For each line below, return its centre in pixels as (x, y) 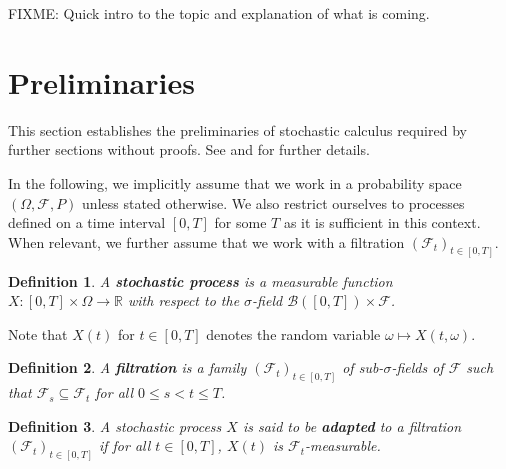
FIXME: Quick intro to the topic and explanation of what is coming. (219, 13)
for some (240, 222)
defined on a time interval (87, 222)
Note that (38, 333)
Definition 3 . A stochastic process (115, 425)
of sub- (363, 367)
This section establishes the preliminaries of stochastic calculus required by (237, 129)
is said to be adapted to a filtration (352, 425)
